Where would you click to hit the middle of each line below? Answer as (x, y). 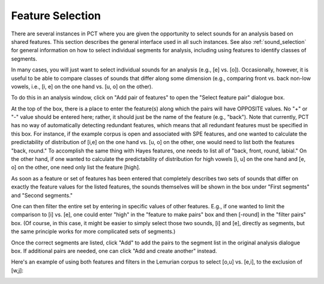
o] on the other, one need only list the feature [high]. (76, 168)
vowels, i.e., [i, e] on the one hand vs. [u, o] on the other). (82, 86)
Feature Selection (56, 16)
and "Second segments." (42, 195)
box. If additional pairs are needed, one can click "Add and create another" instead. (114, 251)
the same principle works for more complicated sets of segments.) (93, 232)
